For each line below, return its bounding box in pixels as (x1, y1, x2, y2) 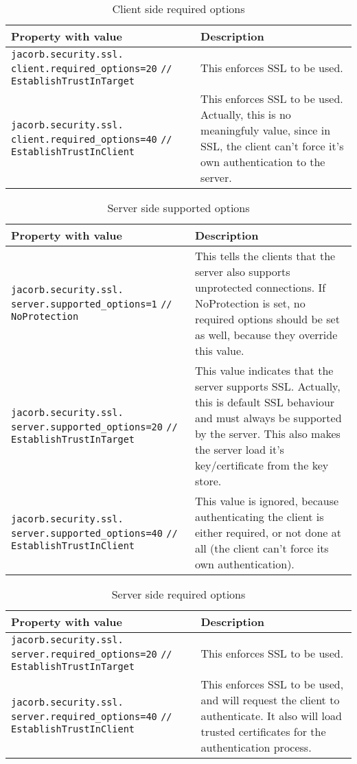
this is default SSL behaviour (194, 394, 335, 410)
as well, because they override (194, 327, 338, 343)
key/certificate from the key (194, 457, 329, 473)
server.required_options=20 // (11, 649, 172, 660)
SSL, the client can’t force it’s (200, 138, 344, 154)
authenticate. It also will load (200, 708, 342, 724)
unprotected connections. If (194, 279, 326, 295)
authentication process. (200, 739, 312, 755)
